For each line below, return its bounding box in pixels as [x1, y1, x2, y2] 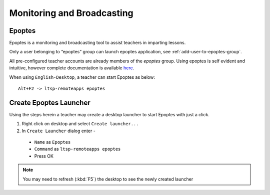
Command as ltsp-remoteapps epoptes [34, 146, 121, 152]
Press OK [34, 153, 53, 159]
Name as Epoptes [34, 139, 71, 145]
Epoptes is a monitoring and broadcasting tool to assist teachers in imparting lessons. [9, 40, 186, 46]
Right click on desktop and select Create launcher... [21, 121, 139, 127]
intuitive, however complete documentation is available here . [9, 65, 134, 71]
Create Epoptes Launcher [9, 98, 90, 107]
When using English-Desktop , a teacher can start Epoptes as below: [9, 74, 155, 80]
